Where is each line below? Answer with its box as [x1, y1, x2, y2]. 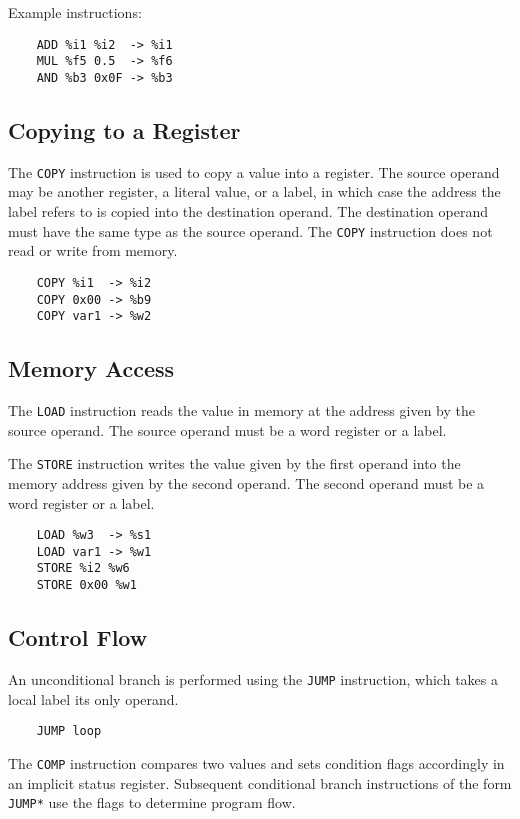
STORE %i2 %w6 [36, 561, 130, 576]
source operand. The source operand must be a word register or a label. [8, 419, 447, 440]
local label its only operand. [8, 688, 179, 709]
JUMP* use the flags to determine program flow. [8, 792, 296, 813]
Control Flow [8, 622, 148, 653]
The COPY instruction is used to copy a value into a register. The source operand [8, 161, 500, 182]
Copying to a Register [8, 114, 241, 145]
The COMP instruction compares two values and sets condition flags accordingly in [8, 752, 505, 773]
